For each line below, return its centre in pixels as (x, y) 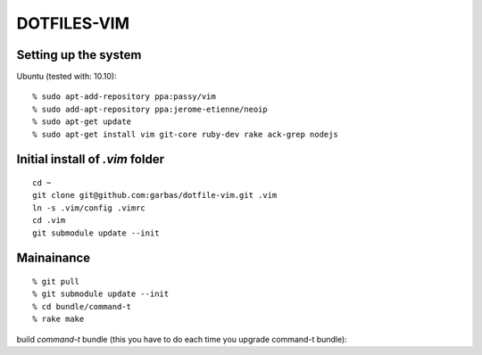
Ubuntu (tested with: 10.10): (66, 77)
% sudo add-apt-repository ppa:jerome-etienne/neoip (150, 109)
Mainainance (54, 258)
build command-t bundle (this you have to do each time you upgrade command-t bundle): (182, 339)
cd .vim (49, 220)
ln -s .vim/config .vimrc (89, 208)
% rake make (58, 319)
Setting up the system (79, 55)
